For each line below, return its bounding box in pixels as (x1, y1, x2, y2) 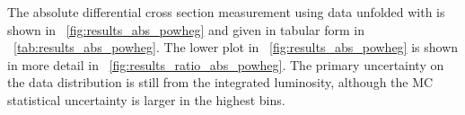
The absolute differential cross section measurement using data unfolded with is (7, 3, 445, 21)
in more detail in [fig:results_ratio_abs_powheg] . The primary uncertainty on (7, 55, 444, 74)
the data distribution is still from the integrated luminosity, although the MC (7, 73, 434, 92)
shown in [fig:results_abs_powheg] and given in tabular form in (7, 20, 364, 39)
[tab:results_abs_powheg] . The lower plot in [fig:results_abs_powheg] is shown (13, 38, 459, 57)
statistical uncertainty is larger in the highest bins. (7, 90, 285, 109)
